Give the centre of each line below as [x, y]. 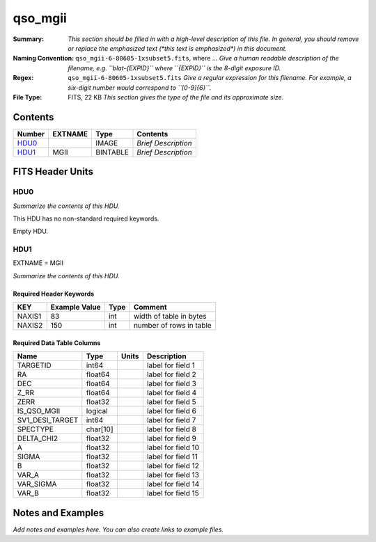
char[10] [100, 429]
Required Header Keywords [54, 294]
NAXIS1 [29, 317]
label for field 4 [172, 393]
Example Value [76, 308]
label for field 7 [171, 420]
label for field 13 [173, 475]
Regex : [23, 78]
